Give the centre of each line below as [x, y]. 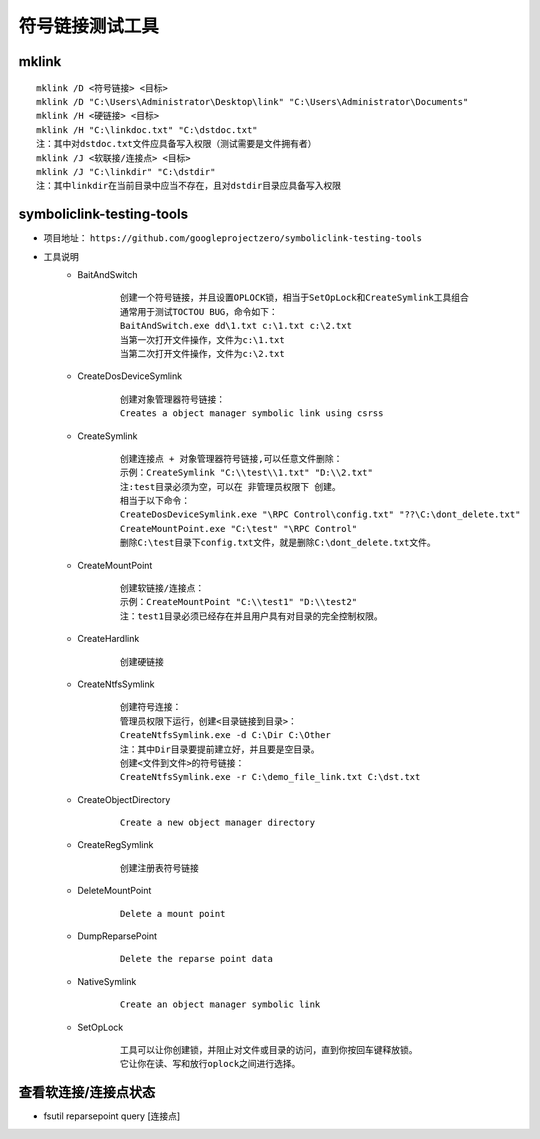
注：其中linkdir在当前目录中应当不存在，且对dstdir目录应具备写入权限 [189, 186]
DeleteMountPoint [114, 891]
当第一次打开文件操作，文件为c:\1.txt [202, 339]
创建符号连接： [151, 707]
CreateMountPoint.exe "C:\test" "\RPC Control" [239, 528]
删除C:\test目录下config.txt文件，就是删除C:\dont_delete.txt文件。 [278, 543]
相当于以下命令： [155, 501]
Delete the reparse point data [197, 959]
